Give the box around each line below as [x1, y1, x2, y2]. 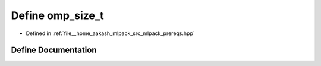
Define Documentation [11, 45, 97, 55]
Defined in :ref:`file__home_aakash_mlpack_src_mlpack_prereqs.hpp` [26, 30, 196, 37]
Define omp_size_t [11, 9, 104, 22]
